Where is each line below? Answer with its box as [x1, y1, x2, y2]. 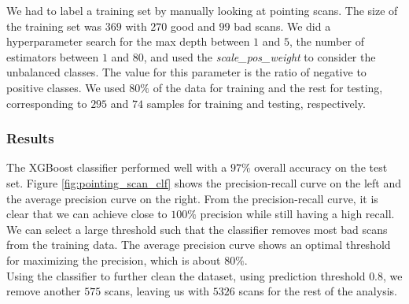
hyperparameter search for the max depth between [6, 33, 250, 50]
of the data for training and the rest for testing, [153, 79, 383, 95]
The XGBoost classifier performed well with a [6, 159, 227, 176]
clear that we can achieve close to [6, 206, 168, 222]
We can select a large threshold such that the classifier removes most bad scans [6, 221, 388, 237]
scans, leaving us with [104, 283, 210, 299]
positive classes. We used [6, 79, 126, 95]
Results [6, 128, 54, 148]
